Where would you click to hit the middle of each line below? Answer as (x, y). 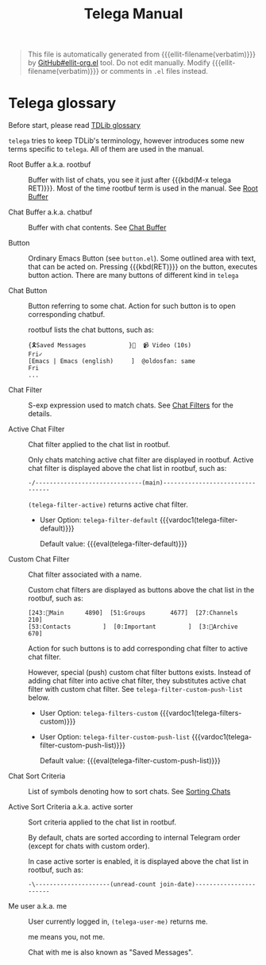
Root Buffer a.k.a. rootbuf (50, 164)
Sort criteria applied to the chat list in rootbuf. (102, 822)
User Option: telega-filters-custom (99, 713)
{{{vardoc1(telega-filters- (201, 713)
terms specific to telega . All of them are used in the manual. (106, 149)
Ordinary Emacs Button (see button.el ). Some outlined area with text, (142, 258)
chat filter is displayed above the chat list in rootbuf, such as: (127, 469)
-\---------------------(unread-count (92, 885)
